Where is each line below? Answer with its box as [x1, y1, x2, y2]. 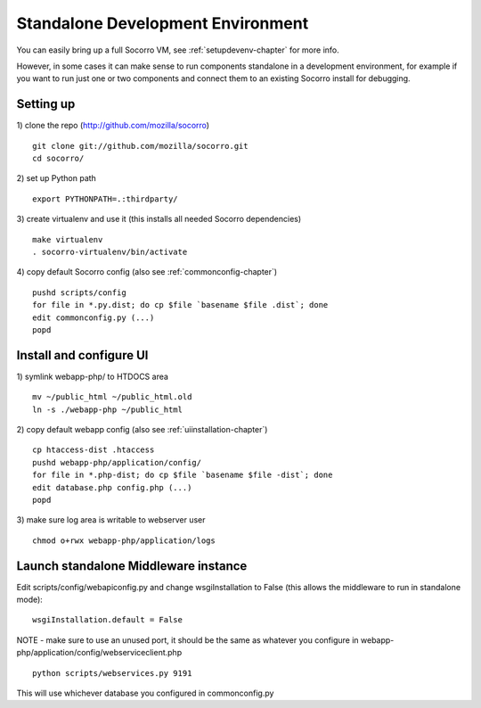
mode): [16, 594, 44, 605]
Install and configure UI [16, 348, 149, 363]
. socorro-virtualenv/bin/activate [32, 246, 188, 257]
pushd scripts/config [32, 287, 126, 298]
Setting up [16, 96, 76, 111]
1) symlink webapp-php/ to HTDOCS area [16, 371, 169, 382]
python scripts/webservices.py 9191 [32, 668, 192, 678]
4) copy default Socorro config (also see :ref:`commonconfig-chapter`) [16, 267, 278, 277]
